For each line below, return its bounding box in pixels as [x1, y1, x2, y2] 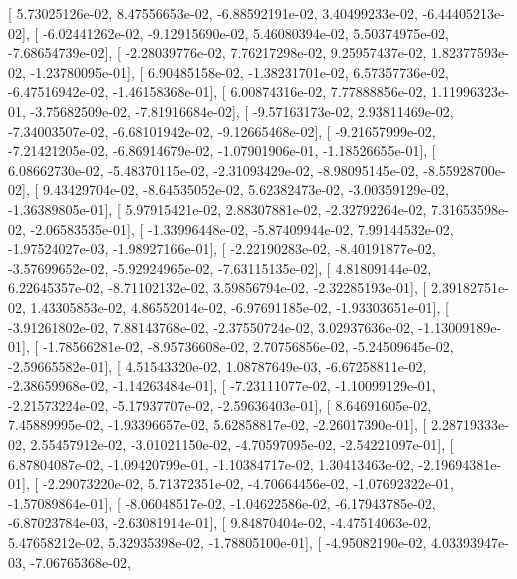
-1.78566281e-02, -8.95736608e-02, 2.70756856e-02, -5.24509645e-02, [42, 336, 454, 357]
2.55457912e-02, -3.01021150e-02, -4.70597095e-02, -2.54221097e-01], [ [30, 434, 454, 455]
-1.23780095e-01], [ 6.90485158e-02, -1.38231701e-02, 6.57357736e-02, [30, 61, 449, 82]
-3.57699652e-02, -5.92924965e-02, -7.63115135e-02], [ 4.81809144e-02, [8, 257, 432, 278]
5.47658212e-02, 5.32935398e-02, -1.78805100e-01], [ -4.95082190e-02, [8, 532, 427, 553]
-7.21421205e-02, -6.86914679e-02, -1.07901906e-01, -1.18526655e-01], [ [8, 140, 436, 161]
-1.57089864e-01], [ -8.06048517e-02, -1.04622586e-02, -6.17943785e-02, [8, 492, 436, 513]
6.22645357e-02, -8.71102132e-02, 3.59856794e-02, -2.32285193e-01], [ [8, 277, 427, 298]
